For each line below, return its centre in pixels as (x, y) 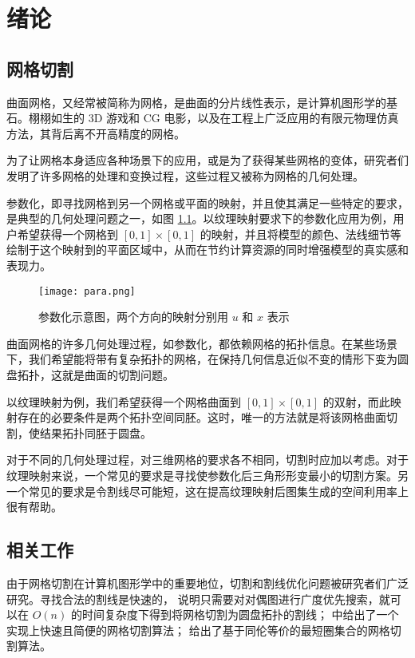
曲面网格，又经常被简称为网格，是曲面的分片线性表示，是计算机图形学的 (196, 102)
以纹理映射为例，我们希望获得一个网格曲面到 (124, 401)
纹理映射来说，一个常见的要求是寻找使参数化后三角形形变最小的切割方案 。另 (207, 475)
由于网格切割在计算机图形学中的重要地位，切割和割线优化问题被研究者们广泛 (207, 583)
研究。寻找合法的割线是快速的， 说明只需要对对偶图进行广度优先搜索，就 (198, 599)
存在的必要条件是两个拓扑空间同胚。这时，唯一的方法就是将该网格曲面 (202, 417)
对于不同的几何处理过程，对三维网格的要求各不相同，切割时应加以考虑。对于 (207, 460)
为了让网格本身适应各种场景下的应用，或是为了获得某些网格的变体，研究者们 (207, 160)
